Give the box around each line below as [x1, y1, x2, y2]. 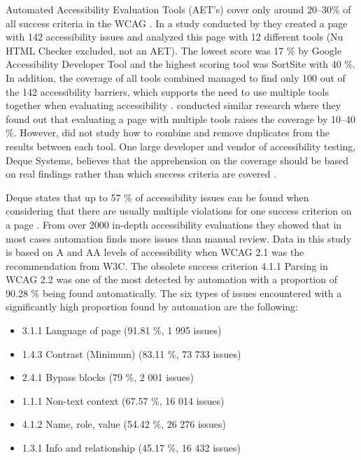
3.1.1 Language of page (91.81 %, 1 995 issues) [22, 323, 222, 338]
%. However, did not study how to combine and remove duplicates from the [6, 125, 330, 140]
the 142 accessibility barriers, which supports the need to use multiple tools [6, 84, 329, 99]
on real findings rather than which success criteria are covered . [6, 166, 277, 181]
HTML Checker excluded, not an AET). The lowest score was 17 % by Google [6, 43, 342, 57]
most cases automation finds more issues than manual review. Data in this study [6, 231, 352, 245]
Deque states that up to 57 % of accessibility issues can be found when [6, 189, 309, 204]
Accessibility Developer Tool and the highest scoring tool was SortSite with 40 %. [6, 57, 356, 71]
